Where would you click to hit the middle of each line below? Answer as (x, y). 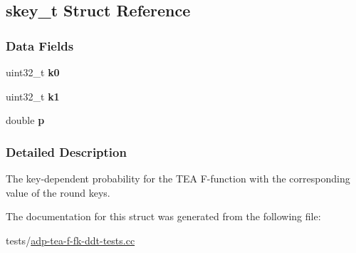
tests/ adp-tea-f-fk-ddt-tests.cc (70, 240)
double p (25, 120)
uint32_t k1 (33, 96)
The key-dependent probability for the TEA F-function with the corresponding (178, 178)
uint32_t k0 (33, 72)
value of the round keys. (58, 192)
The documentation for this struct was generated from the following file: (163, 216)
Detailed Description (66, 151)
